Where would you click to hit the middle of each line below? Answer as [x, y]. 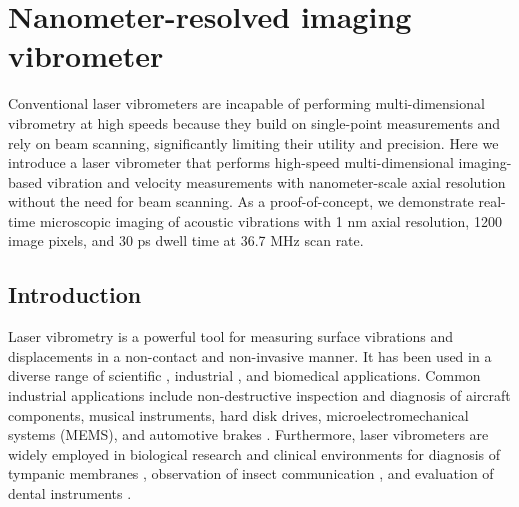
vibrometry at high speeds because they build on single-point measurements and [254, 122]
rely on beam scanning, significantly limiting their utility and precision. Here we [253, 142]
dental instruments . [70, 493]
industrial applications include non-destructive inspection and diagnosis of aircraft [259, 395]
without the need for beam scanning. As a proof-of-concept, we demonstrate [241, 201]
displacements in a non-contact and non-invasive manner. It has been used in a [250, 355]
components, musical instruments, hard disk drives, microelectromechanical [238, 414]
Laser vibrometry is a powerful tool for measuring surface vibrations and [231, 336]
